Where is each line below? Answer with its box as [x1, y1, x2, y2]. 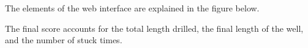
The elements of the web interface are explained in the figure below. [5, 2, 260, 14]
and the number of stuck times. [5, 34, 122, 46]
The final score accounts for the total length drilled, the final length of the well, [5, 22, 304, 34]
